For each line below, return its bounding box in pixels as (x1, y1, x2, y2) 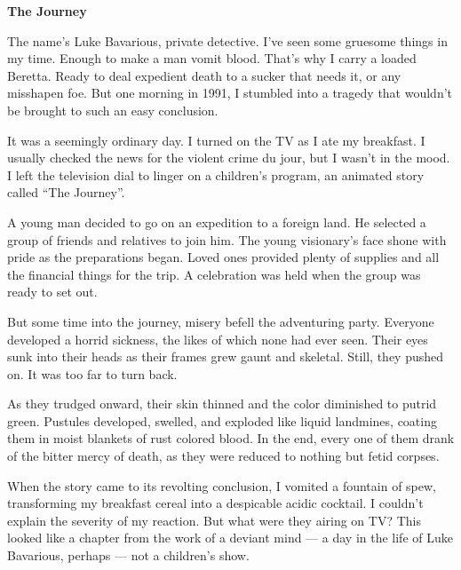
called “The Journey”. (7, 183, 125, 202)
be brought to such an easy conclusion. (7, 100, 219, 119)
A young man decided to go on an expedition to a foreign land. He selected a (7, 212, 426, 231)
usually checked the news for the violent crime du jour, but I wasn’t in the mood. (7, 148, 450, 167)
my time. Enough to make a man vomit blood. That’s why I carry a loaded (7, 49, 417, 67)
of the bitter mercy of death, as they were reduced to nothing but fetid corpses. (7, 447, 440, 465)
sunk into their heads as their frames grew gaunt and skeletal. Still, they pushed (7, 347, 444, 366)
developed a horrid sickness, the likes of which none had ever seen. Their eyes (7, 329, 428, 348)
